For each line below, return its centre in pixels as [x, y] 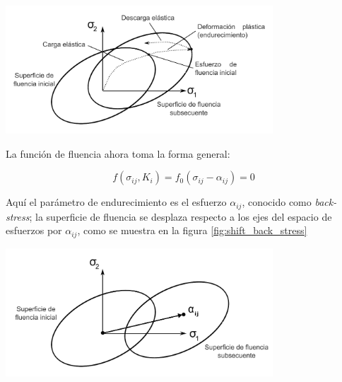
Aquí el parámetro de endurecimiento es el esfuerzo [116, 202]
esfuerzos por [34, 230]
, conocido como [277, 202]
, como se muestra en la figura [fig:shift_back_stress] [192, 230]
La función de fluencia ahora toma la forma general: [118, 153]
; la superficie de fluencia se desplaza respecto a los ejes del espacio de [181, 216]
